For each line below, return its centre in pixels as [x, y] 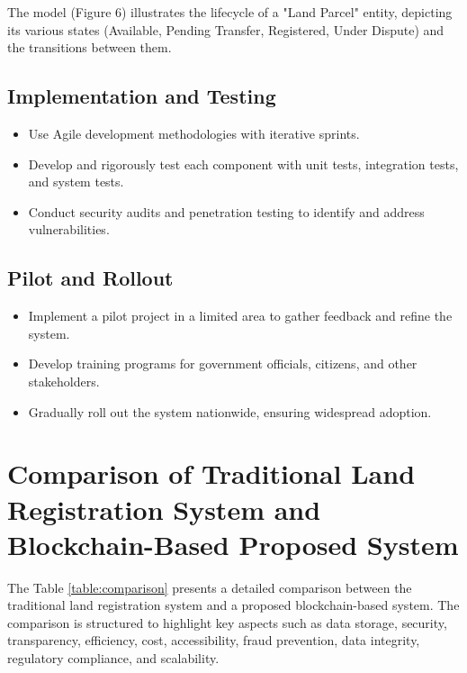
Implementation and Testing [142, 96]
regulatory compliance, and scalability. [113, 658]
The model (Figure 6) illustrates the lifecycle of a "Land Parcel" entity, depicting [230, 12]
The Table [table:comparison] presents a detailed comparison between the [210, 587]
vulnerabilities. [69, 229]
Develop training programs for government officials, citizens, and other [223, 364]
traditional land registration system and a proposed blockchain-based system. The [233, 605]
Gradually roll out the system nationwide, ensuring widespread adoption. [230, 411]
